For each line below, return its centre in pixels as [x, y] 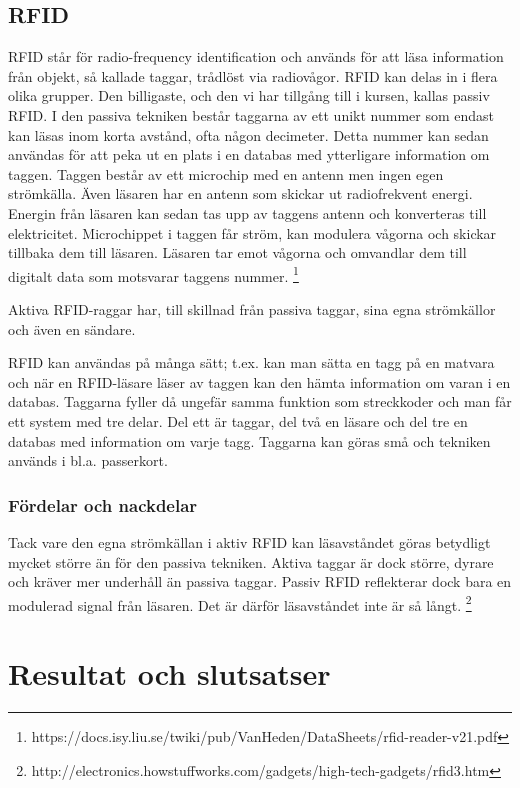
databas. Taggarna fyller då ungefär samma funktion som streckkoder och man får [260, 401]
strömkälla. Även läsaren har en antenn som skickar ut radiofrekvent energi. [240, 193]
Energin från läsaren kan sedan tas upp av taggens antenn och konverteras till [247, 212]
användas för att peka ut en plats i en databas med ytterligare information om [249, 154]
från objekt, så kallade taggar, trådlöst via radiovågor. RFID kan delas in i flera [253, 75]
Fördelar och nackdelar [103, 504]
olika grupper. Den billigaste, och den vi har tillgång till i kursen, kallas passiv [249, 95]
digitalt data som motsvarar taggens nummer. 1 [153, 274]
